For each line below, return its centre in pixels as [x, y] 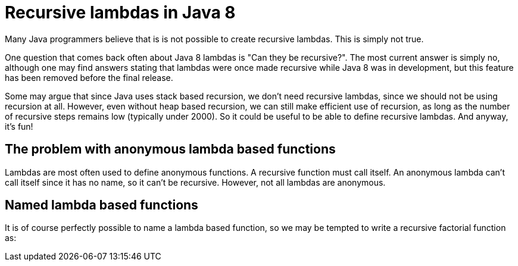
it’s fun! [19, 126]
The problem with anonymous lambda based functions [170, 149]
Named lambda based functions [102, 205]
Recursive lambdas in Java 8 [120, 12]
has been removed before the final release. [89, 77]
